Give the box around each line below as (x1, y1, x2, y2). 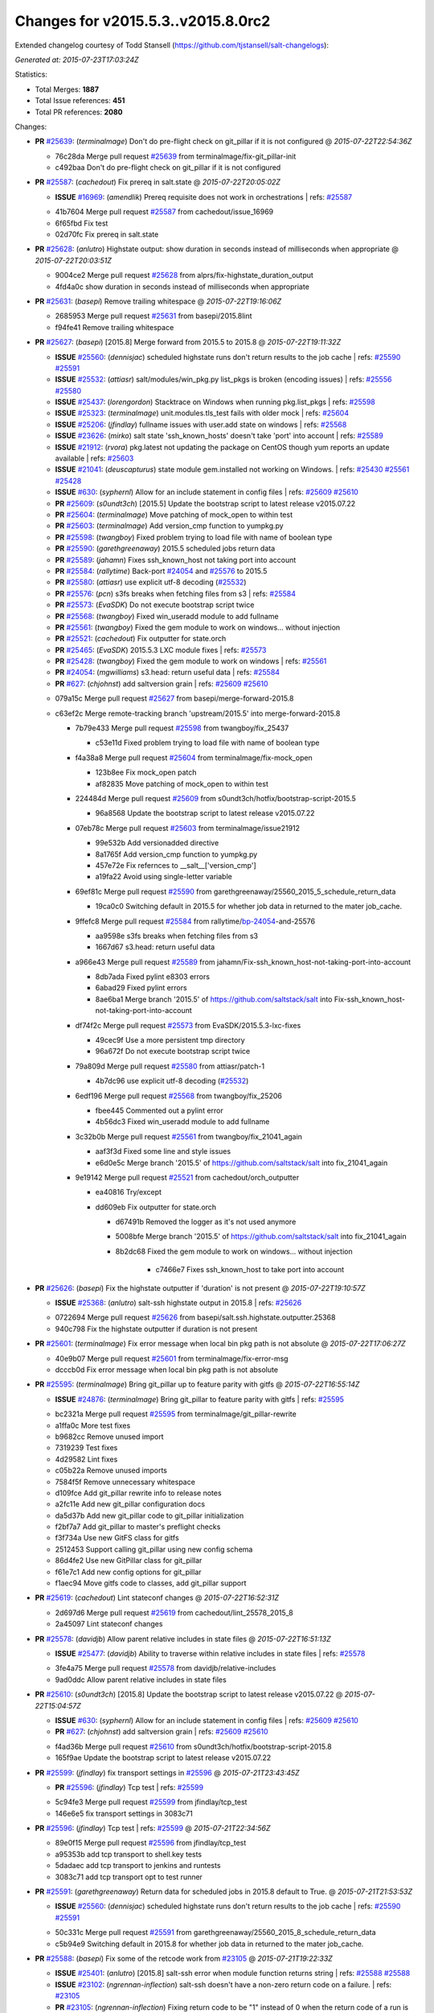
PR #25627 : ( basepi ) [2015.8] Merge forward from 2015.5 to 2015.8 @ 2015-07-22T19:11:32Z (35, 337, 342, 347)
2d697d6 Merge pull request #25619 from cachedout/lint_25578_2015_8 (55, 1607, 293, 1618)
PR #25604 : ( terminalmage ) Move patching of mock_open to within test (55, 510, 293, 519)
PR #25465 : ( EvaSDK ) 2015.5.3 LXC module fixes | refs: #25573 (55, 645, 267, 655)
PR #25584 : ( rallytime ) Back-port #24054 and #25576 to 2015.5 (55, 566, 268, 576)
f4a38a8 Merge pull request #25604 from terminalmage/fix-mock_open (75, 753, 313, 763)
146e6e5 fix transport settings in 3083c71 (55, 1808, 193, 1818)
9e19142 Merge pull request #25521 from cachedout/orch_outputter (75, 1172, 300, 1182)
